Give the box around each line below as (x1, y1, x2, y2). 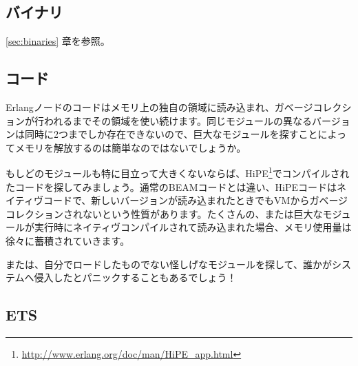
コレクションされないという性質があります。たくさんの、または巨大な (6, 206, 323, 221)
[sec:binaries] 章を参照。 (6, 34, 110, 48)
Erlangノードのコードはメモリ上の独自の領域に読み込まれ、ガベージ (6, 100, 313, 114)
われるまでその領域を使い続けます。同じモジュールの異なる (43, 113, 312, 128)
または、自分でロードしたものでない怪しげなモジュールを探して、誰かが (6, 256, 332, 271)
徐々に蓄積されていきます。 (6, 234, 130, 247)
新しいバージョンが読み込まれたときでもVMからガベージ (91, 193, 348, 207)
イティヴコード (6, 193, 72, 207)
